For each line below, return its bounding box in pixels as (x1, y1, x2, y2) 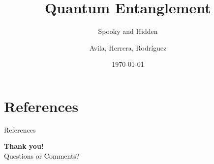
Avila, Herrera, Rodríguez (89, 42, 167, 53)
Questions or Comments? (4, 151, 80, 161)
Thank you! (4, 141, 44, 151)
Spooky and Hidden (98, 26, 158, 36)
